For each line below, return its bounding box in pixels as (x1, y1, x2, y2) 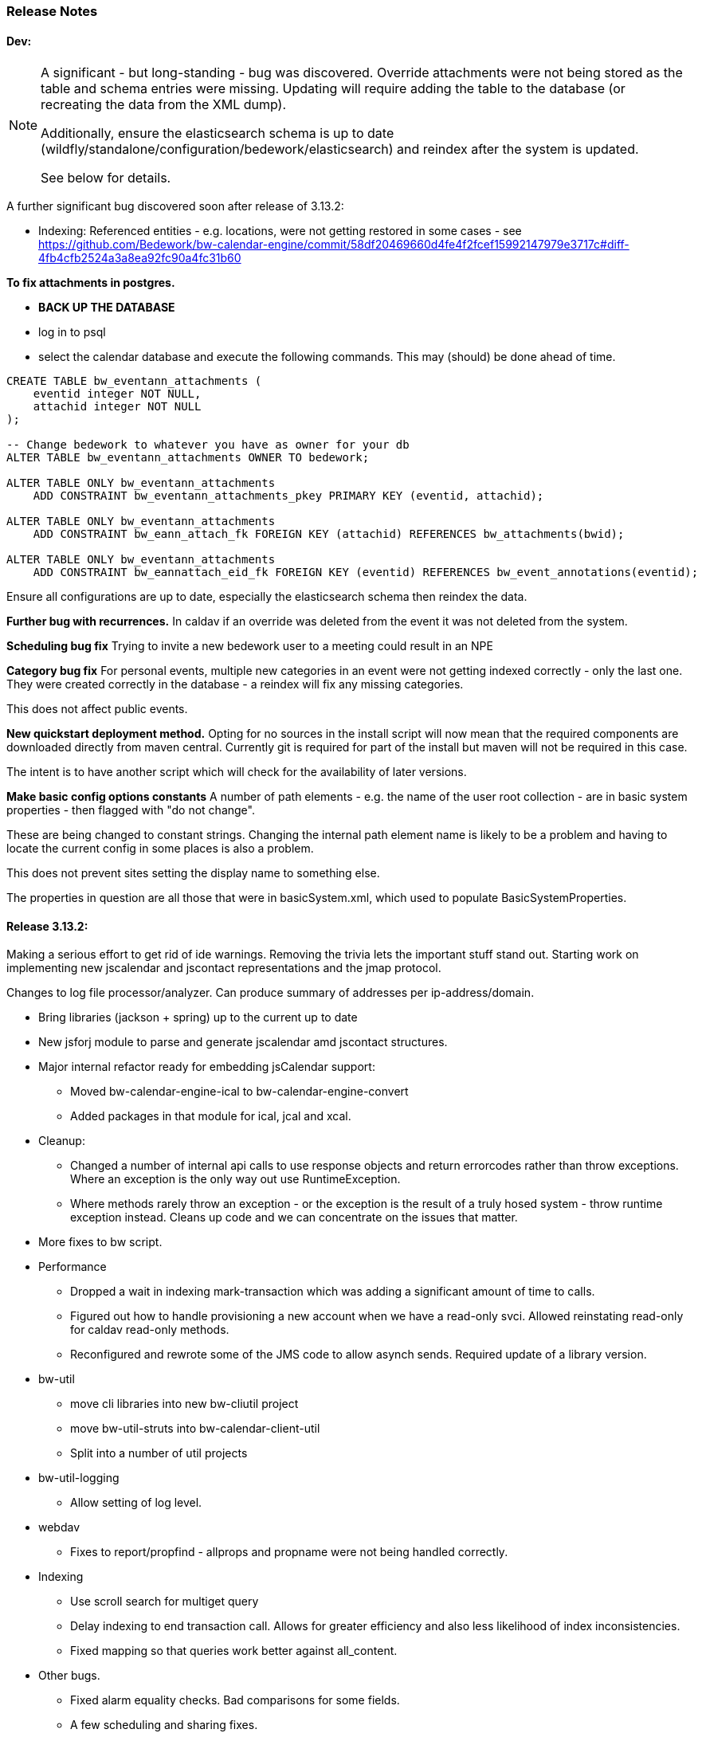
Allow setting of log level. (70, 1496, 202, 1510)
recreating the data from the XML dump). (41, 96, 287, 113)
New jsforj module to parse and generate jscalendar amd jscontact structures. (38, 1035, 448, 1049)
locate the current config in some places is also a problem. (6, 841, 314, 856)
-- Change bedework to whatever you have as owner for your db (6, 438, 410, 452)
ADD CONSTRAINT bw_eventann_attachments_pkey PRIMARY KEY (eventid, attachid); (33, 489, 544, 503)
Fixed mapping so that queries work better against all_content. (70, 1644, 398, 1658)
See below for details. (41, 170, 171, 186)
